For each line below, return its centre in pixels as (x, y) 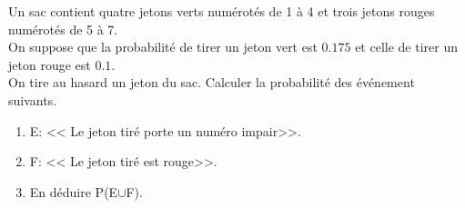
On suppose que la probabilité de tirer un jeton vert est (163, 47)
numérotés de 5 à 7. (63, 29)
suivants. (33, 99)
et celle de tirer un (406, 47)
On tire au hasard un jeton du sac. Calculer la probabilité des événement (212, 82)
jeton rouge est (50, 64)
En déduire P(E (74, 191)
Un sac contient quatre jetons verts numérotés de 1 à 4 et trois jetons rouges (222, 11)
